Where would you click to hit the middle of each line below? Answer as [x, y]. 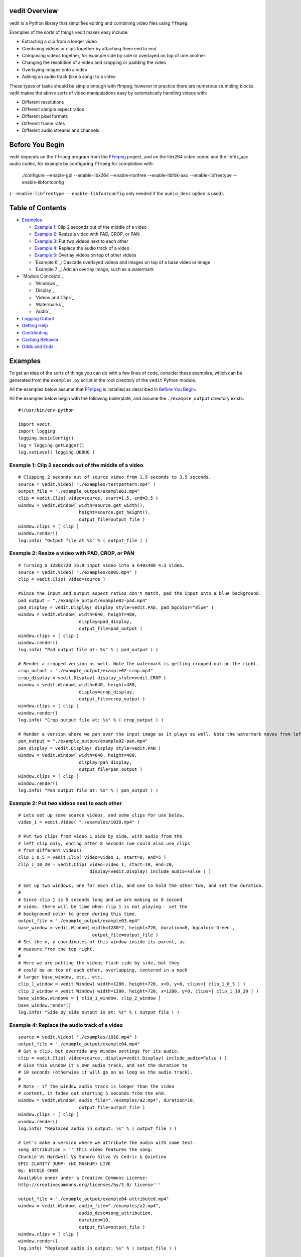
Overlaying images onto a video [55, 69]
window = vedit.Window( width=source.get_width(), [82, 505]
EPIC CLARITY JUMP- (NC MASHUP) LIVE [65, 1164]
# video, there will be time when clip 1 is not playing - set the [103, 907]
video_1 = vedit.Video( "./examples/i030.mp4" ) [79, 822]
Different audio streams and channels [61, 130]
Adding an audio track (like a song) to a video [69, 77]
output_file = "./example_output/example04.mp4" [79, 1044]
